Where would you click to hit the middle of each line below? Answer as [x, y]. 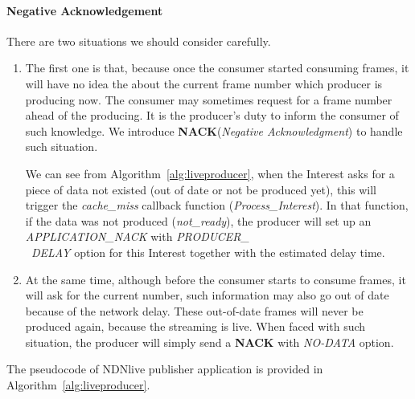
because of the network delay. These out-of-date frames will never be [194, 310]
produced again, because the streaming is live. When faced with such [195, 326]
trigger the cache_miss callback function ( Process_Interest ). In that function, [217, 205]
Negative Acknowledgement [85, 10]
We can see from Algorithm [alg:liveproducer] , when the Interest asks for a [210, 173]
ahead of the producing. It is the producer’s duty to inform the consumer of [212, 115]
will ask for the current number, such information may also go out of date [207, 295]
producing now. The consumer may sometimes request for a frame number [209, 99]
